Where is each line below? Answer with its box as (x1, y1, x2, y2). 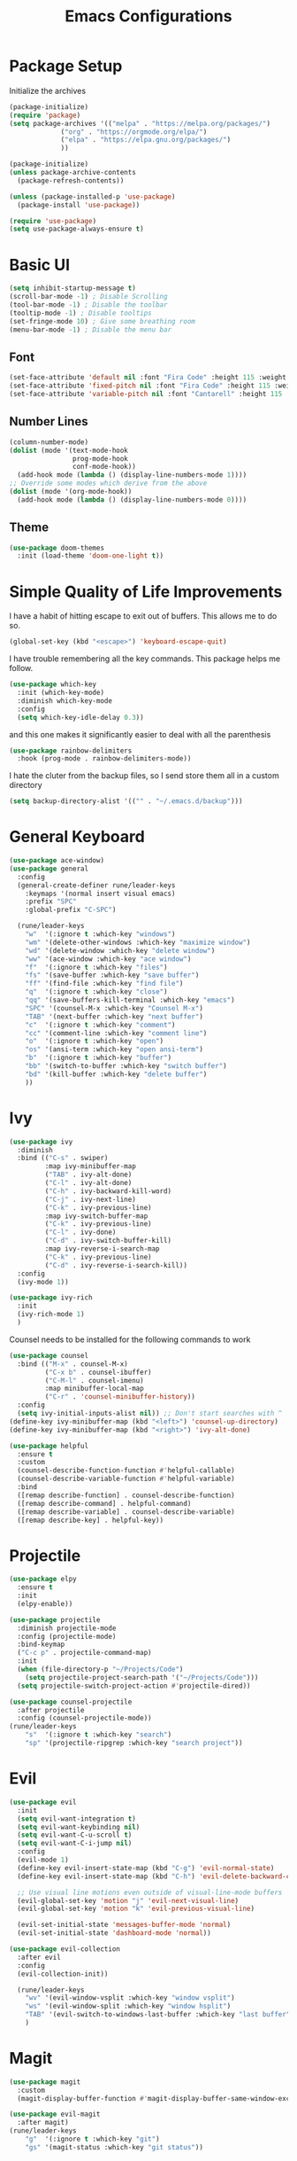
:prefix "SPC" (25, 897, 77, 906)
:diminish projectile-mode (17, 1624, 117, 1633)
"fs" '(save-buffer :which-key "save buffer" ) (25, 971, 200, 980)
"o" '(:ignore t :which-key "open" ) (25, 1037, 164, 1046)
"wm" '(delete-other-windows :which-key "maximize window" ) (25, 938, 251, 947)
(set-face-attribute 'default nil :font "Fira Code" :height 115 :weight (9, 373, 287, 382)
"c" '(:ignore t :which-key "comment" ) (25, 1020, 176, 1029)
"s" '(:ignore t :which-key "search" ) (25, 1730, 172, 1739)
